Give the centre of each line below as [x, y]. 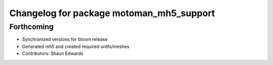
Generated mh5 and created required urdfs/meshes [76, 46]
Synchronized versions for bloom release [65, 39]
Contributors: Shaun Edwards [53, 53]
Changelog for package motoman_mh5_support [112, 13]
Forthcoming [32, 27]
